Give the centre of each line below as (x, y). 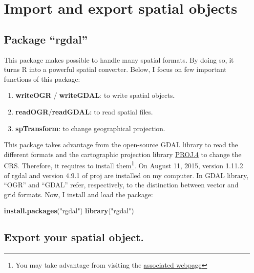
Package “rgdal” (46, 39)
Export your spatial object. (74, 237)
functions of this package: (42, 79)
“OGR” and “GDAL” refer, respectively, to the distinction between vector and (121, 185)
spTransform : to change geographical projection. (90, 128)
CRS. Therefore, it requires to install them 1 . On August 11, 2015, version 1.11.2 (124, 165)
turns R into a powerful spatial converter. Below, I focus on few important (115, 69)
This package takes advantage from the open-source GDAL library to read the (121, 145)
